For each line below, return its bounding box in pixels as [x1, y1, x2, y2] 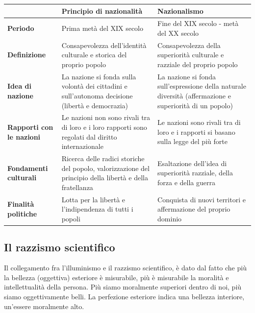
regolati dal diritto [61, 131, 117, 142]
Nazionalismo [157, 5, 204, 16]
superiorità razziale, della [157, 168, 233, 178]
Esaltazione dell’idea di [157, 158, 227, 168]
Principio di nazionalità [61, 5, 143, 16]
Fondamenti [7, 163, 48, 173]
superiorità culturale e [157, 49, 224, 60]
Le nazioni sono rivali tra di [157, 117, 241, 127]
